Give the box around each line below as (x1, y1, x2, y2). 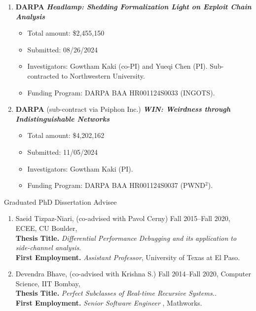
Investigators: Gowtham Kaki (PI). (27, 163, 133, 174)
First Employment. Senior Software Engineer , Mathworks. (15, 298, 202, 308)
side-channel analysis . (15, 242, 81, 253)
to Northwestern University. (61, 70, 145, 81)
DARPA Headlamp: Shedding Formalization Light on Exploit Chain (15, 1, 252, 11)
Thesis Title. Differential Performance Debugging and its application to (15, 232, 237, 243)
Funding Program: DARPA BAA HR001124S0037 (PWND (27, 180, 206, 190)
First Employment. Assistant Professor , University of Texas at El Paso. (15, 252, 240, 262)
